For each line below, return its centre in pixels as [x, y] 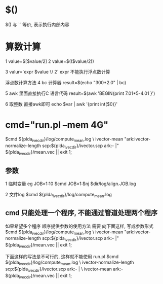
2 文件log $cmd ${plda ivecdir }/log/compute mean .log [59, 195]
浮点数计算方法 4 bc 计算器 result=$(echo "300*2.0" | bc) [66, 82]
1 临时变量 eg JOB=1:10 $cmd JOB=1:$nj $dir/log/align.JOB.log [71, 184]
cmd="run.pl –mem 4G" [57, 125]
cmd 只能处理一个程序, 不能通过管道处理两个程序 [81, 213]
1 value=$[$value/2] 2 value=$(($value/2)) [50, 61]
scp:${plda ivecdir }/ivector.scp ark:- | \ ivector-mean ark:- [64, 269]
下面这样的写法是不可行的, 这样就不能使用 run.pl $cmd [62, 257]
